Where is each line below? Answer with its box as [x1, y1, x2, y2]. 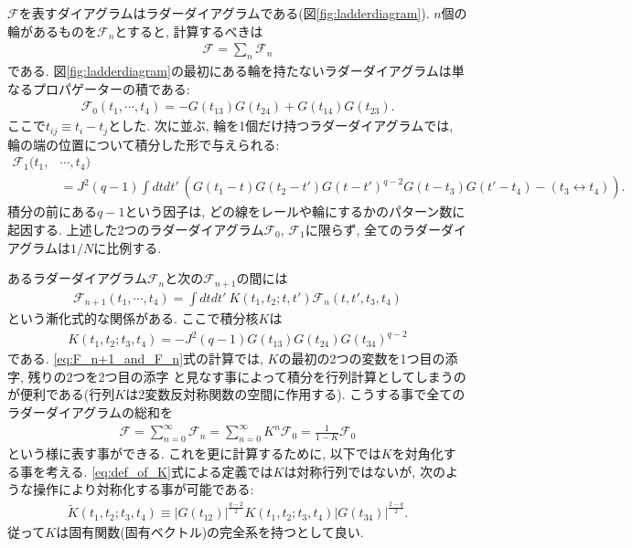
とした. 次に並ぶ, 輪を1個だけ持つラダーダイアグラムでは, [108, 116, 454, 135]
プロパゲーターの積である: [32, 79, 190, 98]
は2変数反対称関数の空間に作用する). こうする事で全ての [125, 385, 466, 404]
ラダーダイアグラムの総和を [7, 402, 173, 421]
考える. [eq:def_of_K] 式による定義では [45, 461, 273, 480]
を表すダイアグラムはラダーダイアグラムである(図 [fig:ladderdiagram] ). [18, 4, 430, 22]
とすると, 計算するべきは [114, 21, 263, 40]
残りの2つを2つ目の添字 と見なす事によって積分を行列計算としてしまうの [27, 366, 466, 385]
